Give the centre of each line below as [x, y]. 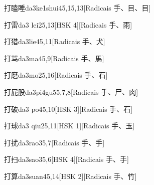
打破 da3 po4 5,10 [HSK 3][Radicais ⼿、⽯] [68, 109]
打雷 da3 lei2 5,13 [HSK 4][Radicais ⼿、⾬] [68, 24]
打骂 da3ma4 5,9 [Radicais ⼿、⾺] [54, 58]
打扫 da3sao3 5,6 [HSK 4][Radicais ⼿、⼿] [66, 159]
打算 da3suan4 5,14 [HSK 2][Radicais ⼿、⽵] [70, 176]
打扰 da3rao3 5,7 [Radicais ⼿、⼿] [54, 142]
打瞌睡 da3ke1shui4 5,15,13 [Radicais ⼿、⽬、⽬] [78, 8]
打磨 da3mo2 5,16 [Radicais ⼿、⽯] [56, 75]
